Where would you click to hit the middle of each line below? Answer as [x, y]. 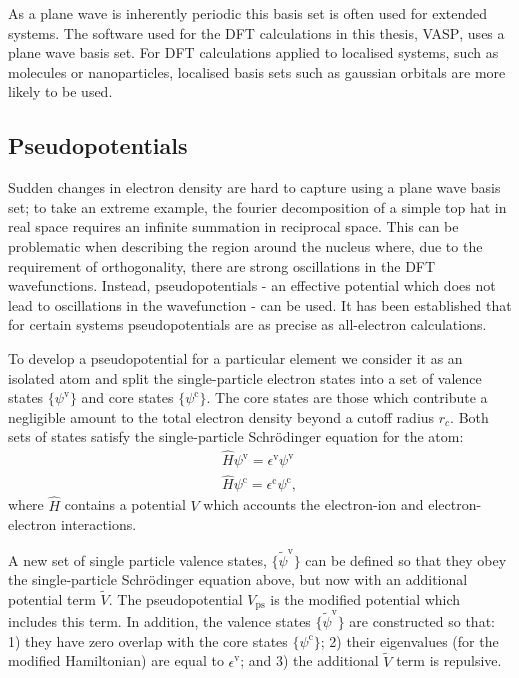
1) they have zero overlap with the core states [148, 640]
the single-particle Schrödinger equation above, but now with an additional [238, 579]
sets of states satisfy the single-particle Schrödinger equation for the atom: [236, 436]
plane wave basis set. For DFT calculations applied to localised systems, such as [253, 52]
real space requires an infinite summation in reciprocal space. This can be [233, 226]
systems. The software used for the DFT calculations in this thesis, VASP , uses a [256, 32]
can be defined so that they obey [406, 559]
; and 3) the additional [309, 660]
